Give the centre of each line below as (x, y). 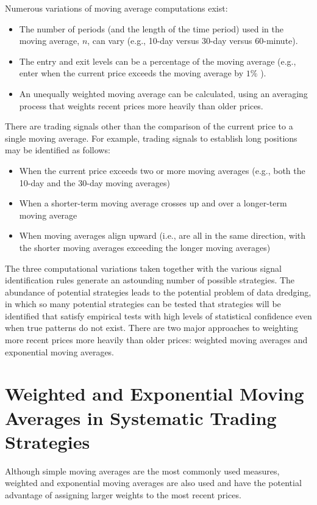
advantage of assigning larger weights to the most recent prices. (123, 494)
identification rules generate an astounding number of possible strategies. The (150, 280)
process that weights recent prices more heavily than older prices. (141, 105)
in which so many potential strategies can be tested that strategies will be (143, 304)
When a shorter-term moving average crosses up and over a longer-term (153, 203)
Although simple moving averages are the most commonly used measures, (142, 470)
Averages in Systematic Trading (141, 417)
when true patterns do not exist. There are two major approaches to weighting (152, 328)
